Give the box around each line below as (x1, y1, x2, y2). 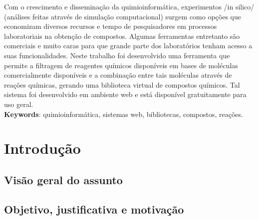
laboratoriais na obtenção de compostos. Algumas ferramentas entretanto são (4, 30, 240, 41)
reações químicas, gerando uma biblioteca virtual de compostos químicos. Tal (4, 79, 240, 90)
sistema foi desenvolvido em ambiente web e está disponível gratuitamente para (4, 89, 247, 100)
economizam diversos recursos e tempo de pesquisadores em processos (4, 21, 217, 31)
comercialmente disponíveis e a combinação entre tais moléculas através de (4, 70, 232, 80)
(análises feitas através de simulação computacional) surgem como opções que (4, 11, 241, 21)
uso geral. (4, 99, 33, 109)
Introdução (4, 138, 81, 158)
